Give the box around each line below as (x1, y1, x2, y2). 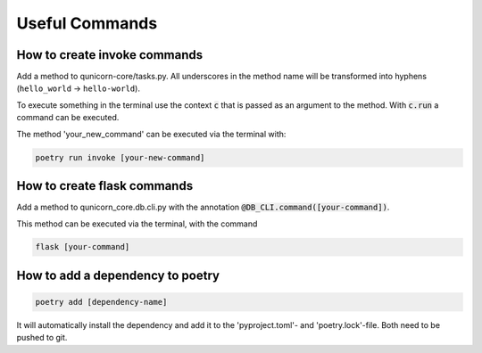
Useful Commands (16, 13, 158, 33)
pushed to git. (16, 332, 68, 343)
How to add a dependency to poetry (16, 267, 220, 283)
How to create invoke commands (16, 47, 204, 62)
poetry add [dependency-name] (35, 297, 168, 308)
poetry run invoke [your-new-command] (35, 152, 205, 162)
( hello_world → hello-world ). (16, 83, 140, 94)
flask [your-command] (35, 242, 130, 252)
